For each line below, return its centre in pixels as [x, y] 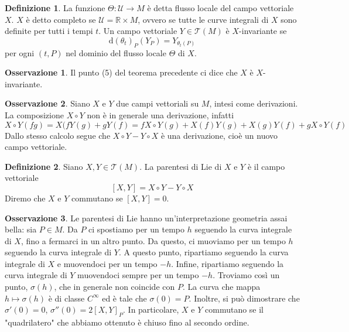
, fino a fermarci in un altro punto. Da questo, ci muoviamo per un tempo [153, 240]
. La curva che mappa [221, 287]
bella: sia [21, 229]
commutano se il [235, 309]
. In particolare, [151, 309]
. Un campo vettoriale [138, 31]
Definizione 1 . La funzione [55, 8]
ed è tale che [124, 298]
